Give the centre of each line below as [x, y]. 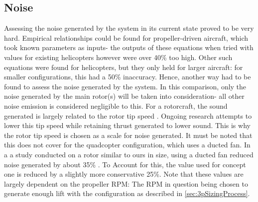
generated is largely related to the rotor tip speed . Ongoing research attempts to [128, 115]
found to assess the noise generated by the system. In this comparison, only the [125, 86]
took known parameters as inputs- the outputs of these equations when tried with [129, 47]
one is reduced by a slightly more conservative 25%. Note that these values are [124, 174]
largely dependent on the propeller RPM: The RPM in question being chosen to [126, 183]
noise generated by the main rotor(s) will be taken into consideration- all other [124, 96]
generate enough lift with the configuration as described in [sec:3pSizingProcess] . [127, 193]
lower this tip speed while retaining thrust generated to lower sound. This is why [127, 125]
